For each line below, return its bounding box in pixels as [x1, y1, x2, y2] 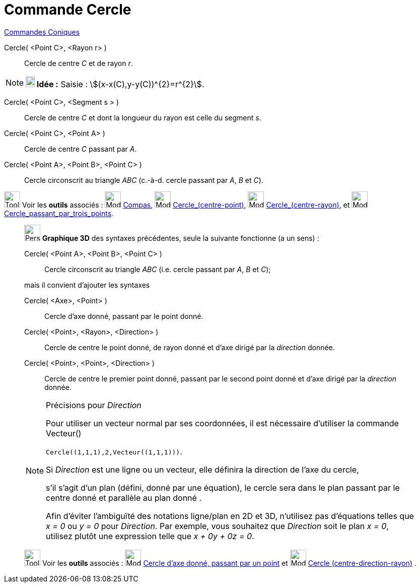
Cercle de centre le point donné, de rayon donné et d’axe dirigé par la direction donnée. [44, 343, 335, 352]
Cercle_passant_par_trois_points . [4, 209, 114, 218]
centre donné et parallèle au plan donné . [46, 492, 202, 503]
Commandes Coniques [4, 27, 80, 36]
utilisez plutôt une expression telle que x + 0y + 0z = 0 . [46, 531, 254, 541]
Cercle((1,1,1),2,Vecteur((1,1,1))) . [46, 446, 182, 456]
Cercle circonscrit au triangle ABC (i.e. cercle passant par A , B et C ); [44, 265, 271, 274]
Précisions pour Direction [46, 400, 142, 410]
